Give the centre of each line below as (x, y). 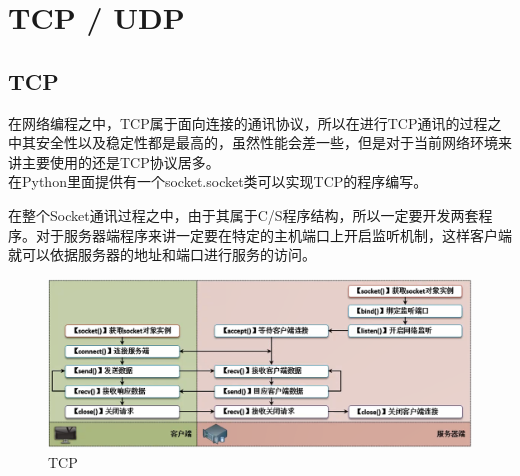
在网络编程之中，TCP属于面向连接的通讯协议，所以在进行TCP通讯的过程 (248, 122)
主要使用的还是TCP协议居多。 (120, 161)
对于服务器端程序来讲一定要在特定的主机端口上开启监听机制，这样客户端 (273, 234)
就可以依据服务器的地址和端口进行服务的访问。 (162, 254)
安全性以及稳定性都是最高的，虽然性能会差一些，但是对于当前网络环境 (266, 142)
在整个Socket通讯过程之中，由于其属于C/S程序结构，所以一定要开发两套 (243, 214)
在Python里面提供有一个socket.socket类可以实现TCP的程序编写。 (218, 181)
